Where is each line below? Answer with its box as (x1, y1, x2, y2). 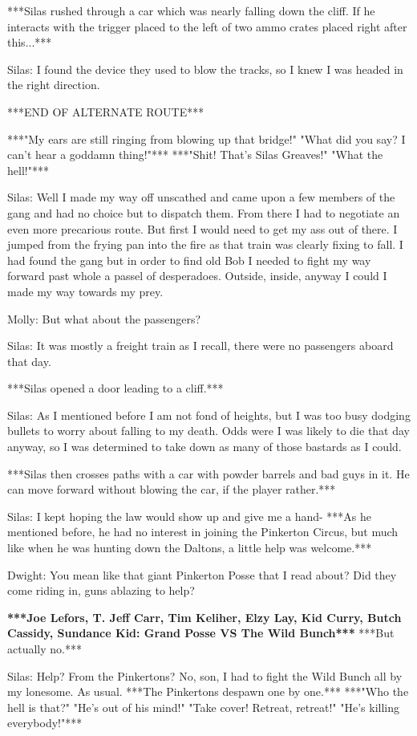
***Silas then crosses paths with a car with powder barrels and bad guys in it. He (7, 465, 410, 482)
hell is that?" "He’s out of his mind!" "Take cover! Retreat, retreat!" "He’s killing (7, 698, 399, 715)
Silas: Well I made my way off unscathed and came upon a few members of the (7, 189, 395, 205)
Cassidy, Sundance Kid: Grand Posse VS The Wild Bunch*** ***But (7, 624, 395, 641)
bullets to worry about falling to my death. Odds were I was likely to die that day (7, 422, 411, 439)
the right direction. (7, 76, 100, 93)
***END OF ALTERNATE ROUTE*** (7, 103, 204, 120)
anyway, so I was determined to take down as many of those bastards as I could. (7, 438, 402, 455)
